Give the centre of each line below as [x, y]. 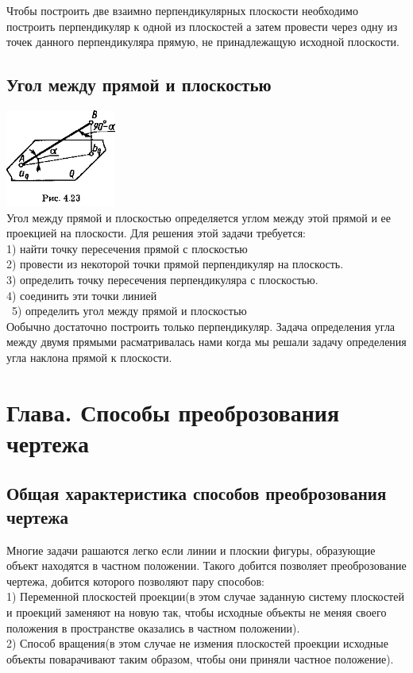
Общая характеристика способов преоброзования [197, 493]
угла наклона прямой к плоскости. [89, 357]
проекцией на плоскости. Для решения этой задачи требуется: [156, 233]
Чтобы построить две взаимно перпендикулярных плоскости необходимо [182, 10]
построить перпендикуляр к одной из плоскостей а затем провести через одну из [202, 26]
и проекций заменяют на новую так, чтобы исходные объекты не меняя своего [197, 612]
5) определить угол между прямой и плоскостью [129, 311]
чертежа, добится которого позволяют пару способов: [135, 581]
